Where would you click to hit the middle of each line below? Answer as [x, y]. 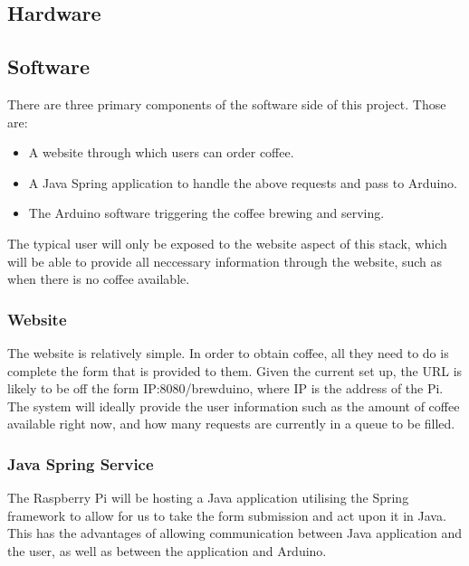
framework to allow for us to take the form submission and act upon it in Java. [227, 515]
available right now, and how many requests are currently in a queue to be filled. [231, 424]
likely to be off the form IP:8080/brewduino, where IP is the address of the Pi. [225, 388]
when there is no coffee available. [99, 279]
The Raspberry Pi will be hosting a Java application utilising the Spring [208, 498]
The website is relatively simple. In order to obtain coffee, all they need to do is [228, 352]
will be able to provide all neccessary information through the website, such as [225, 261]
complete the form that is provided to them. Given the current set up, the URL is [235, 370]
